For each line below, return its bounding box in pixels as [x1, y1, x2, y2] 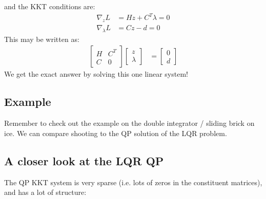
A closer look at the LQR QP [4, 152, 164, 168]
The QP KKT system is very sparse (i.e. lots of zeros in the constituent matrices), [4, 176, 262, 187]
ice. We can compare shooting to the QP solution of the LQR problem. [4, 127, 227, 138]
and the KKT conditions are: [4, 1, 95, 11]
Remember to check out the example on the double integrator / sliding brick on [4, 118, 255, 128]
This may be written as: [4, 33, 79, 44]
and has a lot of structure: [4, 187, 87, 197]
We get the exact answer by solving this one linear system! [4, 69, 188, 79]
